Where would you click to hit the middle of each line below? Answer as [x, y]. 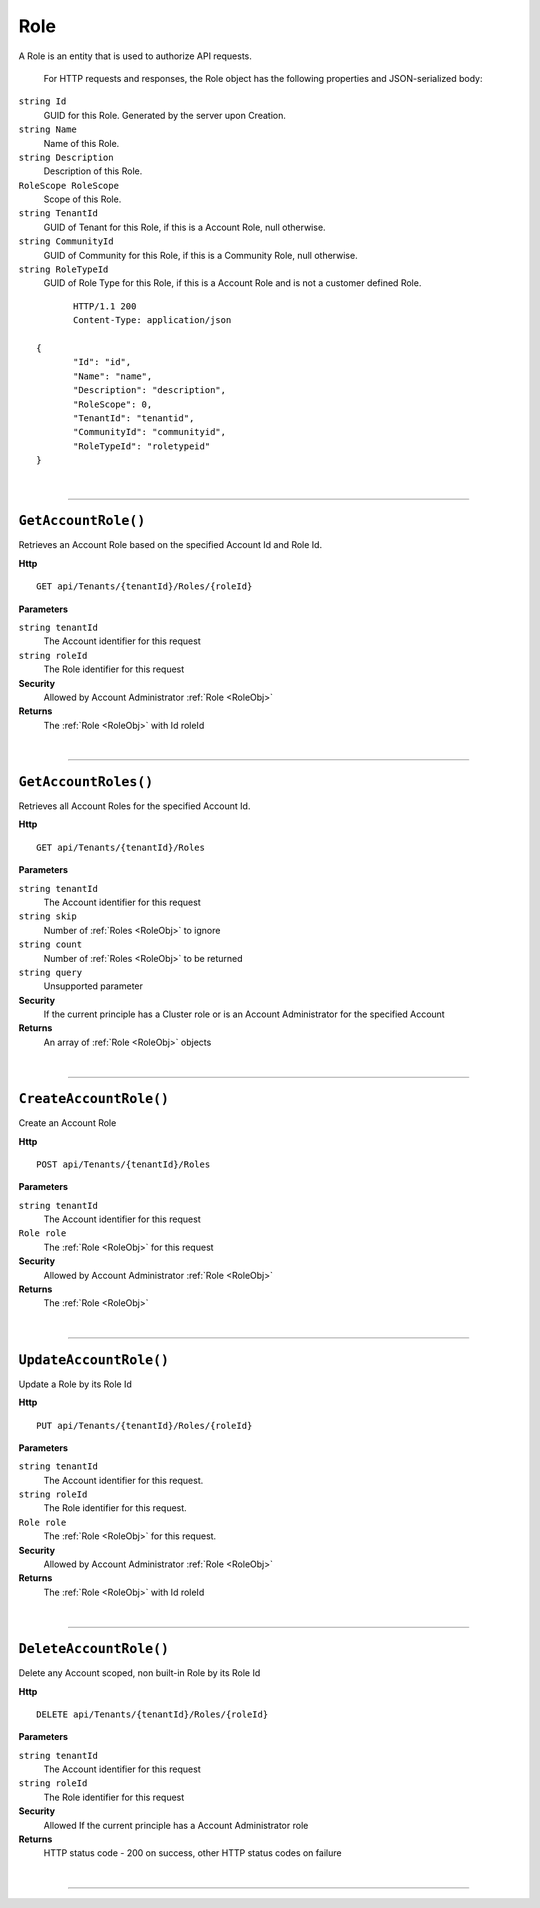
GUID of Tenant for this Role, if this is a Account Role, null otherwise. [184, 227]
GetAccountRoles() [86, 781]
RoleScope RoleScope [69, 185]
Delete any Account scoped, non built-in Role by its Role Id [139, 1673]
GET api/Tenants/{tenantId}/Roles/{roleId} [144, 586]
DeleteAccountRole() [94, 1649]
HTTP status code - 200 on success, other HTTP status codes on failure [192, 1853]
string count [50, 944]
